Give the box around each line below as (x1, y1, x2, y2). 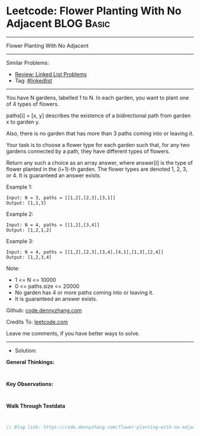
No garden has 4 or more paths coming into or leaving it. (14, 288, 154, 296)
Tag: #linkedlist (14, 77, 52, 84)
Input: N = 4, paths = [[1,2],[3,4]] (6, 222, 100, 228)
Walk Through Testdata (6, 402, 65, 409)
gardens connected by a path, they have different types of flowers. (6, 148, 171, 155)
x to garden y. (6, 118, 40, 126)
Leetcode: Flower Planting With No (6, 4, 182, 18)
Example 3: (6, 237, 34, 244)
